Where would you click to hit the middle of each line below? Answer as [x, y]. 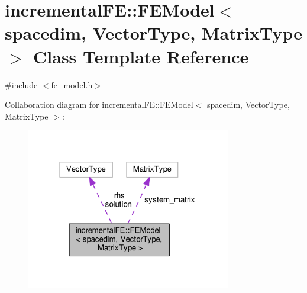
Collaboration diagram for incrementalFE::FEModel [99, 104]
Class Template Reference [141, 56]
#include [21, 84]
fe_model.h [72, 84]
